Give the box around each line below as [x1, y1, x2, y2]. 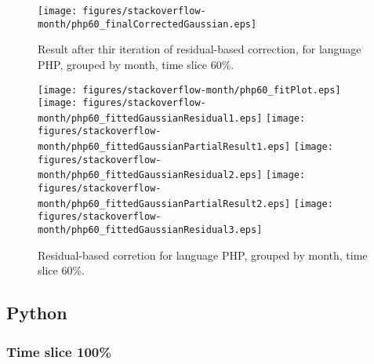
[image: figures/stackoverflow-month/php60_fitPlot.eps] [38, 84, 341, 96]
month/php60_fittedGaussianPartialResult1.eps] [38, 141, 291, 153]
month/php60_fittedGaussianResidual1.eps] [38, 112, 263, 124]
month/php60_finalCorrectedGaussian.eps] [38, 18, 257, 30]
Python [6, 300, 67, 325]
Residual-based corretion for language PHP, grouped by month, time [38, 246, 368, 263]
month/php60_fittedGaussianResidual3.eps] [38, 224, 263, 236]
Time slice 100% [6, 341, 111, 361]
